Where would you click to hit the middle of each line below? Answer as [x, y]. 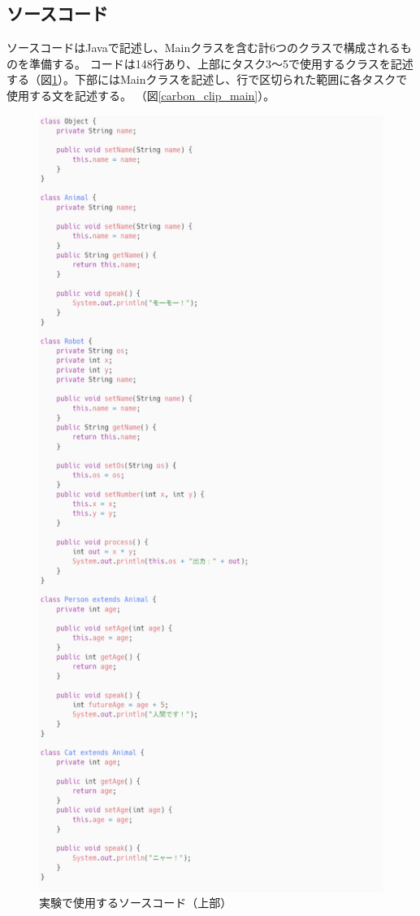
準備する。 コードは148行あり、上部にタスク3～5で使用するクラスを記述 [221, 63]
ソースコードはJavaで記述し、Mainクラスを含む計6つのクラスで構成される [204, 48]
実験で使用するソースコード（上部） [136, 903]
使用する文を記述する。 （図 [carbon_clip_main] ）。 [141, 95]
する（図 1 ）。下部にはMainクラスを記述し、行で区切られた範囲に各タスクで [207, 79]
